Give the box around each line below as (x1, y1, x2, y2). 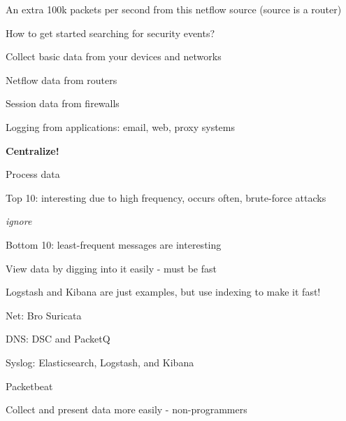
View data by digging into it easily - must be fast (6, 261, 217, 275)
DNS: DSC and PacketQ (6, 331, 110, 346)
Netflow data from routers (6, 72, 117, 87)
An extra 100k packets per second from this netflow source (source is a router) (6, 2, 342, 16)
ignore (6, 214, 32, 228)
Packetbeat (6, 378, 53, 393)
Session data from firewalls (6, 96, 120, 111)
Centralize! (6, 143, 59, 158)
